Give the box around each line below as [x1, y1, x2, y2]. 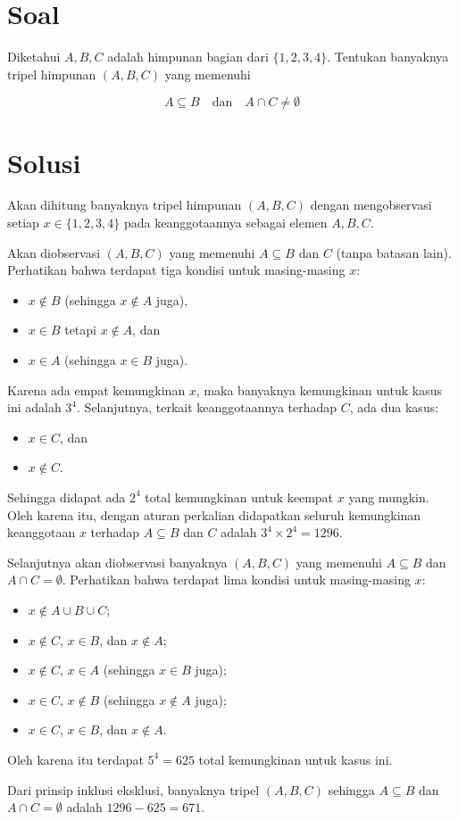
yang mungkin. [348, 487, 429, 506]
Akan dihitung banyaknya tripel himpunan [7, 195, 242, 214]
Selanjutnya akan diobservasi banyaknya [7, 552, 228, 571]
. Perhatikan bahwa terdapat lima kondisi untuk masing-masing [62, 570, 411, 589]
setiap [7, 213, 39, 232]
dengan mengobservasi [310, 195, 432, 214]
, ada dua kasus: [349, 398, 439, 417]
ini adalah [7, 398, 62, 417]
